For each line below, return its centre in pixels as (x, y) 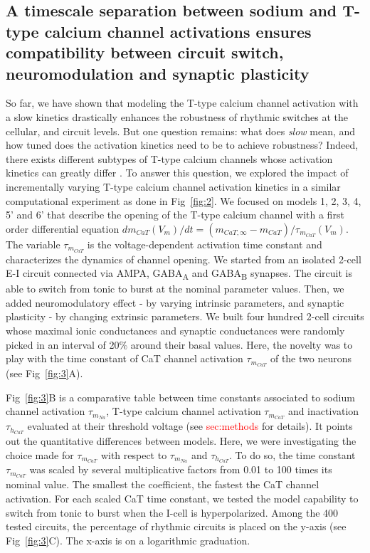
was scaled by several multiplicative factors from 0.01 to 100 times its (181, 469)
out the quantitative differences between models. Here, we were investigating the (181, 441)
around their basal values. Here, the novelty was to (242, 344)
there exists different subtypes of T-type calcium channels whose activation (169, 158)
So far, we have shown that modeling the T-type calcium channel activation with (182, 103)
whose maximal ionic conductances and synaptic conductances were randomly (175, 331)
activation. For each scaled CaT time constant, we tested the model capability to (182, 498)
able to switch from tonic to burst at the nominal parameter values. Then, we (175, 289)
